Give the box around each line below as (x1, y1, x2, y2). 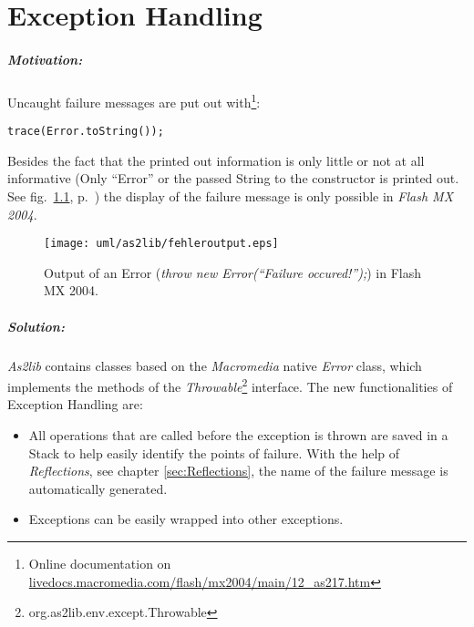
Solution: (7, 316, 65, 335)
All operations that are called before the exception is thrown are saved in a (28, 426, 448, 445)
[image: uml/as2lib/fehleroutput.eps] (44, 237, 279, 251)
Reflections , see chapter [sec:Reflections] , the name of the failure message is (28, 461, 448, 480)
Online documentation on (28, 554, 171, 573)
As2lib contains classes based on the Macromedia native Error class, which (7, 355, 422, 375)
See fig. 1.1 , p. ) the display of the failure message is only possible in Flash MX (7, 187, 454, 206)
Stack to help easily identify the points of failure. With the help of (28, 443, 400, 462)
